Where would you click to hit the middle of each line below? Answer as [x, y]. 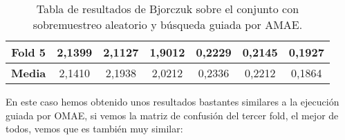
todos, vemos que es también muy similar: [94, 129]
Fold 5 [29, 52]
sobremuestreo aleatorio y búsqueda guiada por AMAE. [168, 24]
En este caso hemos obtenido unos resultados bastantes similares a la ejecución [172, 101]
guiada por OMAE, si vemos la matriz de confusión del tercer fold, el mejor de [172, 115]
